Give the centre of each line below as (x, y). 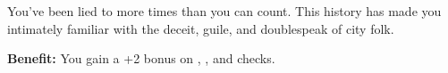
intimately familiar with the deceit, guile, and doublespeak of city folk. (201, 28)
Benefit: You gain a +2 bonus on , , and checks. (141, 58)
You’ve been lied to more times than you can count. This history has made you (224, 11)
